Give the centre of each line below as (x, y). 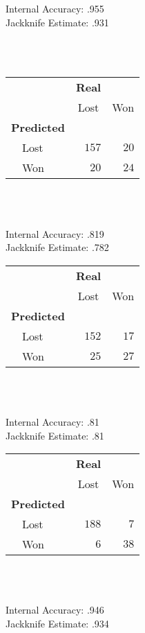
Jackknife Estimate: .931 (57, 22)
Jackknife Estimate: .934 (57, 623)
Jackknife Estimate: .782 (57, 247)
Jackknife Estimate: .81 (55, 435)
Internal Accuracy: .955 (55, 8)
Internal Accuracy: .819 (55, 233)
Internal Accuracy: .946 (55, 610)
